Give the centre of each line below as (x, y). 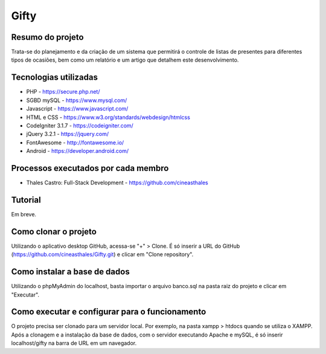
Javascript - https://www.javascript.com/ (77, 109)
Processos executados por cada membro (90, 168)
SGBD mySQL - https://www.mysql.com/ (77, 100)
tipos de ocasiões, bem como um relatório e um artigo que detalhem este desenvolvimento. (125, 60)
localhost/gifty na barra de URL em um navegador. (74, 343)
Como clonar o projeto (54, 232)
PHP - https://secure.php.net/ (63, 92)
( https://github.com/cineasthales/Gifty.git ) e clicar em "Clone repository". (102, 254)
